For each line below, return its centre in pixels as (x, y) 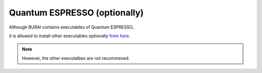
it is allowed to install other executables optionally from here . (70, 36)
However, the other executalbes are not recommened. (76, 58)
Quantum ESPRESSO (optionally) (76, 13)
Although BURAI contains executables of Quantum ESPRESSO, (71, 27)
